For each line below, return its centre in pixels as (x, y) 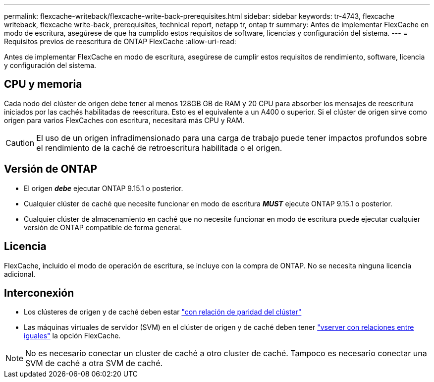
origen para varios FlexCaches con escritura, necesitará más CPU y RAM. (124, 120)
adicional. (20, 274)
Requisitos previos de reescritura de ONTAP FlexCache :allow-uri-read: (120, 41)
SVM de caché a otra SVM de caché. (94, 363)
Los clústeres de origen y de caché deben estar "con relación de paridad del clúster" (163, 312)
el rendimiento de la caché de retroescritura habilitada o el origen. (159, 148)
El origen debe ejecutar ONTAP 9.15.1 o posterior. (104, 188)
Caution (20, 143)
